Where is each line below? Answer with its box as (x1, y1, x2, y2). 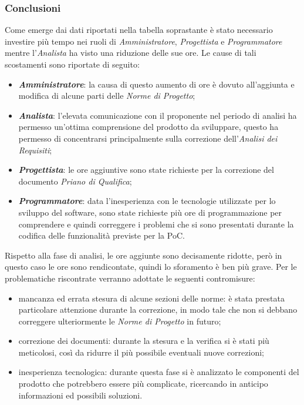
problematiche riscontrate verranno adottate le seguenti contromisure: (5, 272, 255, 284)
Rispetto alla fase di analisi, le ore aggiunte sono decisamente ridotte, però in (5, 249, 282, 261)
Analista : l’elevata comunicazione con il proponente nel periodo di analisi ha (18, 109, 297, 121)
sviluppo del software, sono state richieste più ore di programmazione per (18, 206, 282, 218)
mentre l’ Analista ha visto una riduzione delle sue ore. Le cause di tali (5, 46, 256, 59)
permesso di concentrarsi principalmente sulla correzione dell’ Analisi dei (18, 132, 278, 144)
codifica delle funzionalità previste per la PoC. (18, 229, 185, 242)
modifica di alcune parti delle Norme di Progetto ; (18, 89, 195, 102)
